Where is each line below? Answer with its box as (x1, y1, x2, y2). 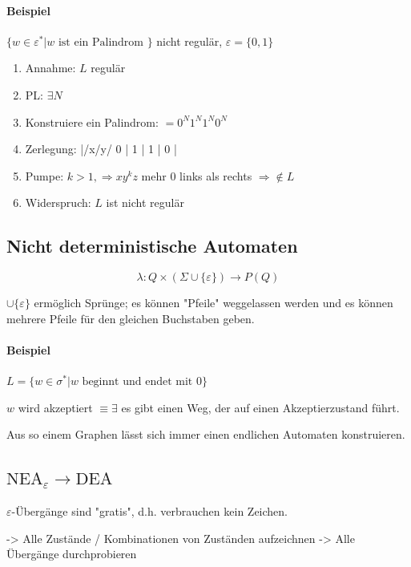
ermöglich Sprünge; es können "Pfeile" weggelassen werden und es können (34, 294, 393, 311)
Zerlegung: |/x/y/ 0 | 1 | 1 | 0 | (25, 140, 177, 157)
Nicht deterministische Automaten (6, 233, 298, 258)
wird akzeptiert (18, 399, 93, 415)
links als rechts (179, 167, 252, 184)
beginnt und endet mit (82, 376, 193, 388)
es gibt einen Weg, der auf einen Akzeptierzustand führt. (121, 399, 400, 415)
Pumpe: (25, 167, 64, 184)
